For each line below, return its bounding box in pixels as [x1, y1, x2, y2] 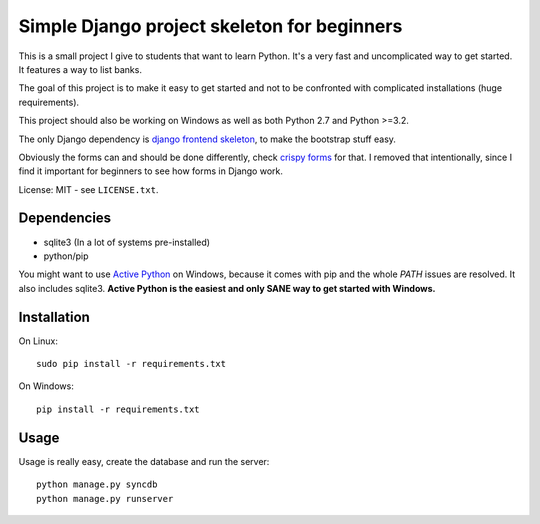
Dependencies [18, 210, 112, 227]
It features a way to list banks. [18, 63, 142, 75]
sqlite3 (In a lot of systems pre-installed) [43, 236, 210, 248]
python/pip [43, 250, 89, 262]
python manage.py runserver [36, 493, 174, 504]
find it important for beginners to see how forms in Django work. [18, 165, 284, 177]
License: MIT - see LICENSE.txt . [18, 183, 159, 195]
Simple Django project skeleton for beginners [18, 15, 403, 37]
